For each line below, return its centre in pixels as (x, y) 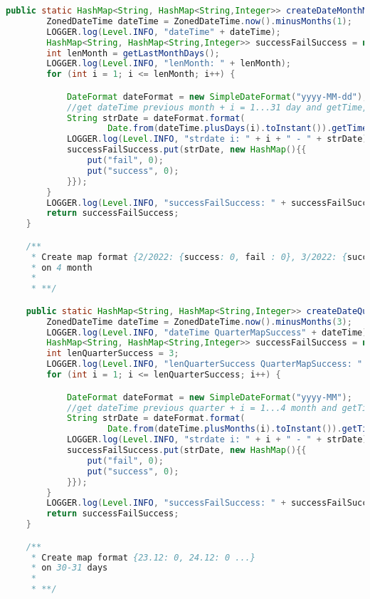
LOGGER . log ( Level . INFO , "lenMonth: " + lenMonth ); (169, 64)
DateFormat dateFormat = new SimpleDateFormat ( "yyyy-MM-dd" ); (217, 97)
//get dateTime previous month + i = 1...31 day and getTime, (217, 107)
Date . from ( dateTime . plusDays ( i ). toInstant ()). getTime (238, 129)
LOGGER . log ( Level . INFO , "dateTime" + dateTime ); (164, 32)
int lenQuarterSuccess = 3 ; (113, 354)
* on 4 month (62, 267)
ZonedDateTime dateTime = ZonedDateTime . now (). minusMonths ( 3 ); (199, 322)
